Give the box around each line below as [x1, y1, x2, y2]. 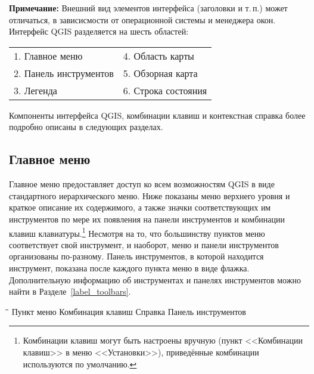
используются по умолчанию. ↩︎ [23, 357, 137, 370]
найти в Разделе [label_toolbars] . [9, 285, 131, 298]
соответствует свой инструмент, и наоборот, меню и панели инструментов [9, 238, 279, 251]
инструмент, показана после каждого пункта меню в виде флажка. [9, 261, 250, 274]
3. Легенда [14, 83, 57, 97]
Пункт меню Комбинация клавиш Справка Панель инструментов [11, 305, 246, 317]
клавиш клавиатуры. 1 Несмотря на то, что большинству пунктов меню [9, 225, 265, 239]
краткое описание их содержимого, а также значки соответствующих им [9, 201, 271, 214]
